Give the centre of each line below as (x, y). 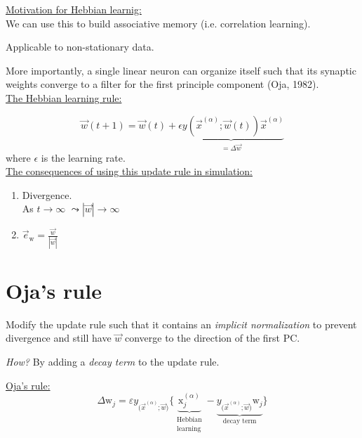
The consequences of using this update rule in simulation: (129, 171)
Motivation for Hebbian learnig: (74, 9)
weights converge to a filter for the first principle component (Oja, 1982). (162, 84)
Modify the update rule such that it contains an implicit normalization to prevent (181, 324)
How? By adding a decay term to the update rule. (113, 362)
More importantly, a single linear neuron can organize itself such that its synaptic (181, 70)
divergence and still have (59, 338)
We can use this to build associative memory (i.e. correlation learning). (158, 23)
